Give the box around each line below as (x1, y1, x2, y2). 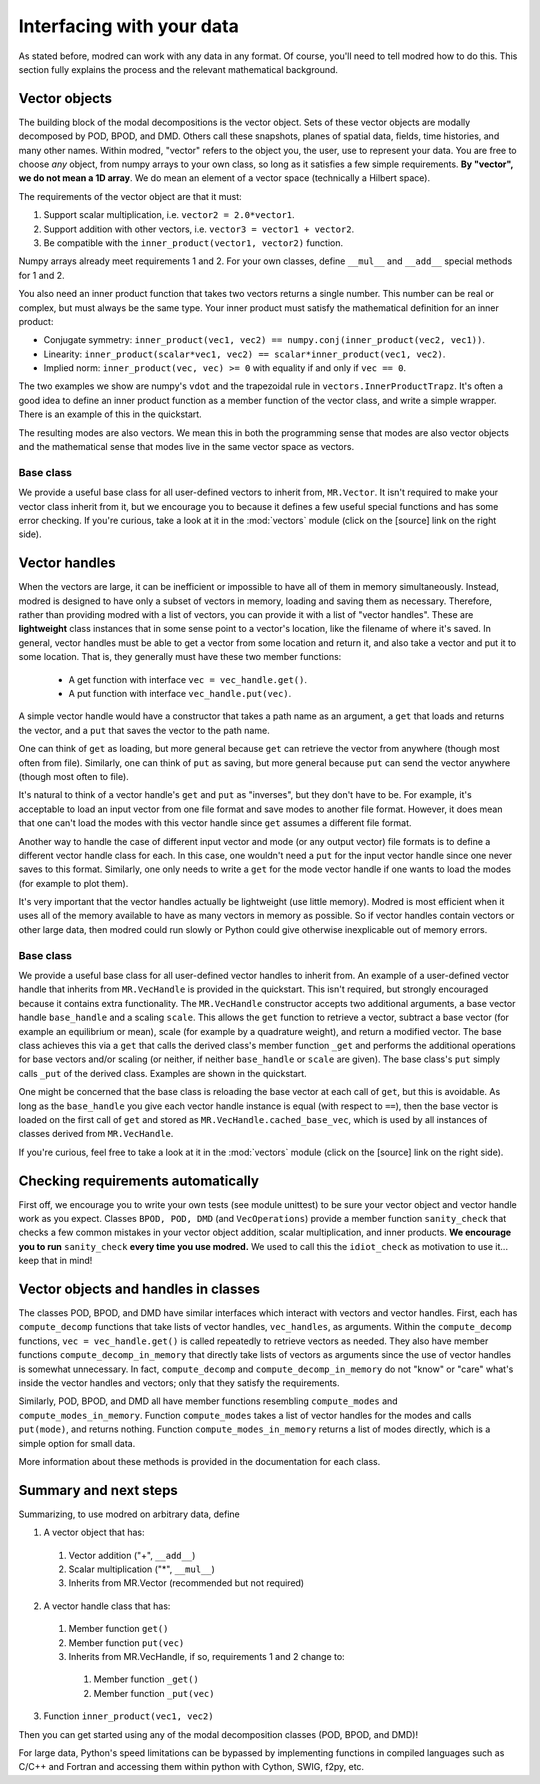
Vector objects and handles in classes (18, 1280, 260, 1297)
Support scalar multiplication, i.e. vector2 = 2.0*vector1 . (43, 209, 295, 221)
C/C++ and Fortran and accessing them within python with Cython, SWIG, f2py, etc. (18, 1761, 365, 1773)
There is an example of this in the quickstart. (18, 408, 202, 420)
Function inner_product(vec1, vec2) (43, 1710, 214, 1722)
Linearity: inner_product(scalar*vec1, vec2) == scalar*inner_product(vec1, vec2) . (43, 348, 446, 360)
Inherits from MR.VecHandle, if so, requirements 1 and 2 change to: (68, 1651, 345, 1662)
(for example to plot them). (18, 877, 129, 889)
